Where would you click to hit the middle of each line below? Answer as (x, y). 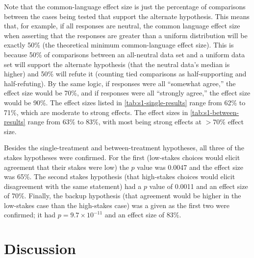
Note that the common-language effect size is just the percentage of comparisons (125, 6)
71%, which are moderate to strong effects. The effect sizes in (96, 112)
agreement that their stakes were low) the (66, 167)
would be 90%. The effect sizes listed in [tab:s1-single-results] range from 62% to (125, 102)
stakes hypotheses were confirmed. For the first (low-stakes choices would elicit (122, 157)
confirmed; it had (30, 215)
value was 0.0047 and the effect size (190, 167)
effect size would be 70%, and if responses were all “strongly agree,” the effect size (127, 93)
